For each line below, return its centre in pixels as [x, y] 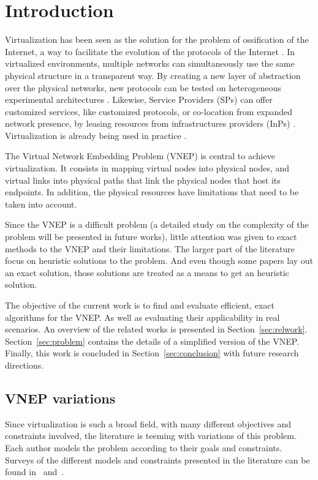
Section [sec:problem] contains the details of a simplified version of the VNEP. [152, 341]
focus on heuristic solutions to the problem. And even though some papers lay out [159, 261]
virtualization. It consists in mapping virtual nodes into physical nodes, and [147, 168]
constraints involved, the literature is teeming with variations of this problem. [151, 436]
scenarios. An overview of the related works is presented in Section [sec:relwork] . [156, 329]
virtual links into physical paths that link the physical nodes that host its [143, 180]
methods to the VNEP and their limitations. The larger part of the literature [150, 248]
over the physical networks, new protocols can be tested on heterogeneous [143, 87]
